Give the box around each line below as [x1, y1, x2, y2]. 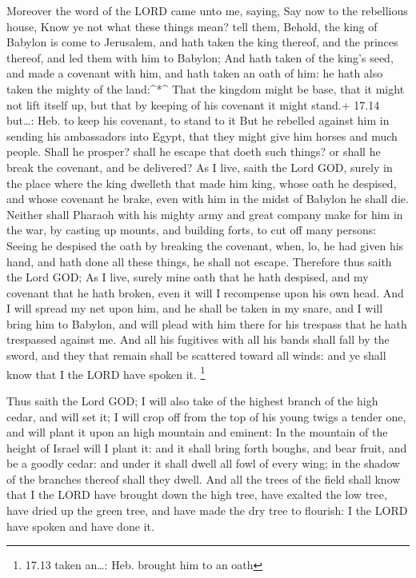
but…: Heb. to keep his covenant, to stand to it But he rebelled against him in [6, 112, 390, 129]
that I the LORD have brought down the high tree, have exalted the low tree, [6, 486, 387, 503]
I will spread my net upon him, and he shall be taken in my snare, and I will [6, 300, 383, 317]
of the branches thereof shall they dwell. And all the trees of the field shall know [6, 470, 401, 487]
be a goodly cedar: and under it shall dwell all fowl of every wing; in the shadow [6, 455, 400, 472]
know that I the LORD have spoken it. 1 [6, 363, 206, 382]
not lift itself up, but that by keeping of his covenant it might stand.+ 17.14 [6, 96, 380, 113]
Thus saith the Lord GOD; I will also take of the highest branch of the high [6, 392, 378, 409]
